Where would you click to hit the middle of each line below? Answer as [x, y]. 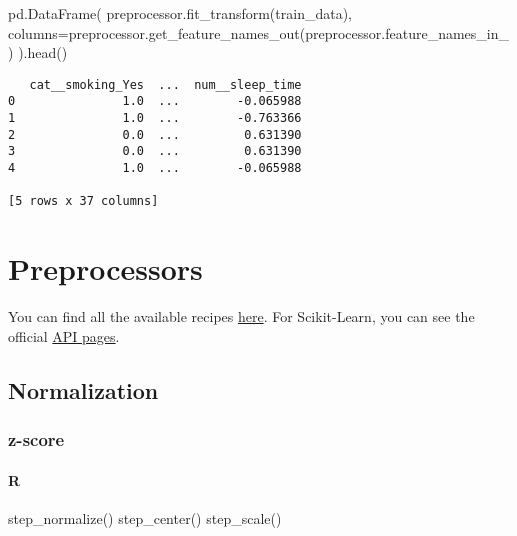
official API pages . [64, 335]
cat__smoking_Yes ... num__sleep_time [165, 84]
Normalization [83, 389]
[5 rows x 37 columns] [83, 201]
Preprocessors [105, 268]
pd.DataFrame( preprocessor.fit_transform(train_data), [180, 13]
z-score [36, 439]
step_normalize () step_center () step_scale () [145, 517]
